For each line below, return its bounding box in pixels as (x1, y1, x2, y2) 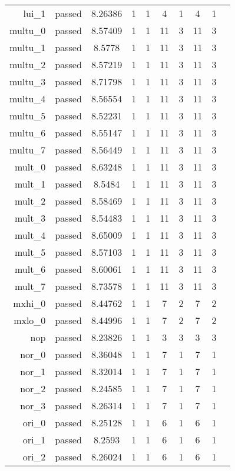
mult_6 (14, 262, 46, 276)
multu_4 (9, 92, 46, 105)
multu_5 (9, 109, 46, 122)
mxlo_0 (14, 313, 46, 327)
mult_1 (14, 177, 46, 191)
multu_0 (9, 24, 46, 37)
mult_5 (14, 245, 46, 259)
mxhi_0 (13, 296, 46, 310)
